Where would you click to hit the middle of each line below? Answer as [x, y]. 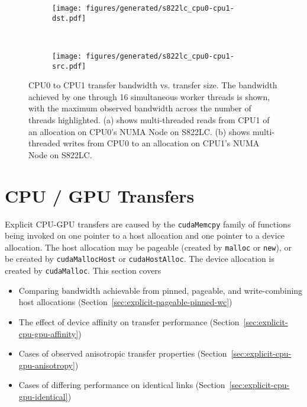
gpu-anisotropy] [47, 365]
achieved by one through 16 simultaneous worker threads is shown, [149, 96]
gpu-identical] [43, 396]
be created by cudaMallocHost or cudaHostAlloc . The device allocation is [140, 259]
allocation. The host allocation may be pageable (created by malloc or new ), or [148, 247]
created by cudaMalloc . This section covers [83, 270]
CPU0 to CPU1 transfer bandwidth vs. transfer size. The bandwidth [153, 85]
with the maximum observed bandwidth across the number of [140, 108]
